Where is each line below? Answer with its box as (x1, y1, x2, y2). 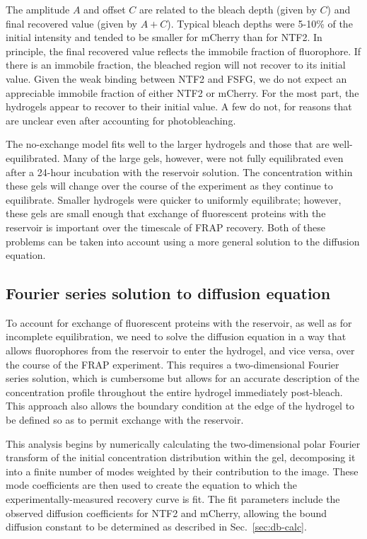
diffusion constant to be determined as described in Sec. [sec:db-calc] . (6, 519, 307, 534)
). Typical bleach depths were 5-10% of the (167, 16, 353, 30)
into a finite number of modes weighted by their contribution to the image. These (6, 463, 359, 478)
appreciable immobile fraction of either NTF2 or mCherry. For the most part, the (6, 85, 359, 100)
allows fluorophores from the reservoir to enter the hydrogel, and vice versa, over (6, 343, 355, 358)
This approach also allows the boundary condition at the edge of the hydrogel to (6, 398, 355, 413)
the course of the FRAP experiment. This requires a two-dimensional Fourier (6, 357, 339, 371)
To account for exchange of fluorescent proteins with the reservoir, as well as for (6, 315, 352, 330)
